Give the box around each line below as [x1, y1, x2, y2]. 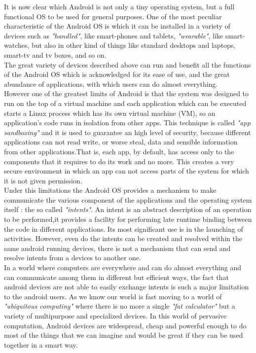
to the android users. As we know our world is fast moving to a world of [4, 291, 222, 301]
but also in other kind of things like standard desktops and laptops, [32, 40, 236, 50]
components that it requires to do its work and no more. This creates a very [4, 156, 234, 166]
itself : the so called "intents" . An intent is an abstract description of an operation [4, 204, 252, 214]
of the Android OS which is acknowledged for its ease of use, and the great [4, 69, 230, 79]
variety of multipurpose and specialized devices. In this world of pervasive [4, 311, 227, 320]
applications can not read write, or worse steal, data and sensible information [4, 137, 238, 147]
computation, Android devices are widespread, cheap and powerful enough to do [4, 320, 247, 330]
